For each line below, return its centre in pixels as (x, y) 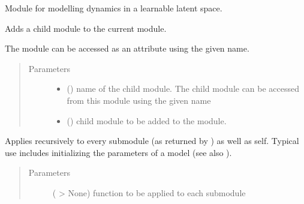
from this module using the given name (139, 100)
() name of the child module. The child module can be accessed (183, 88)
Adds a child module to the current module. (86, 28)
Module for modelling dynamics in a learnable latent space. (114, 8)
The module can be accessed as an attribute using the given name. (127, 48)
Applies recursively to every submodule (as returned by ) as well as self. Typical (152, 141)
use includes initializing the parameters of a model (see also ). (118, 152)
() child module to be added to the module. (147, 120)
